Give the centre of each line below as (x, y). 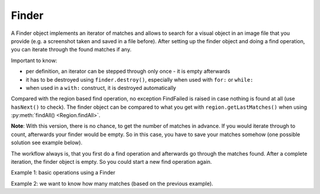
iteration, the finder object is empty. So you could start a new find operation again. (111, 162)
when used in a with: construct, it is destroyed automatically (101, 88)
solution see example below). (47, 143)
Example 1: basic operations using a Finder (63, 173)
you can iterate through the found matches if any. (71, 50)
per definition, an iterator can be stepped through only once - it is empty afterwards (128, 72)
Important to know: (34, 60)
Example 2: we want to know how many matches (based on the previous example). (112, 183)
